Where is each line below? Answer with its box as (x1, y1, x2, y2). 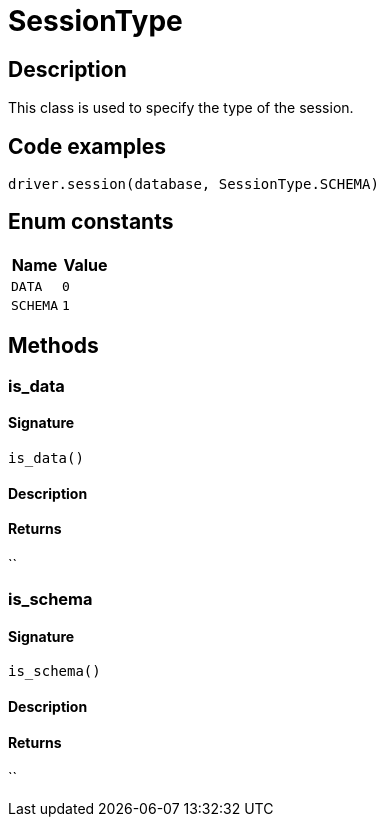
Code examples (8, 133, 166, 159)
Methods (8, 333, 99, 359)
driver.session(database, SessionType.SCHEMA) (8, 176, 379, 193)
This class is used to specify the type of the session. (8, 99, 354, 117)
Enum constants (8, 209, 174, 235)
